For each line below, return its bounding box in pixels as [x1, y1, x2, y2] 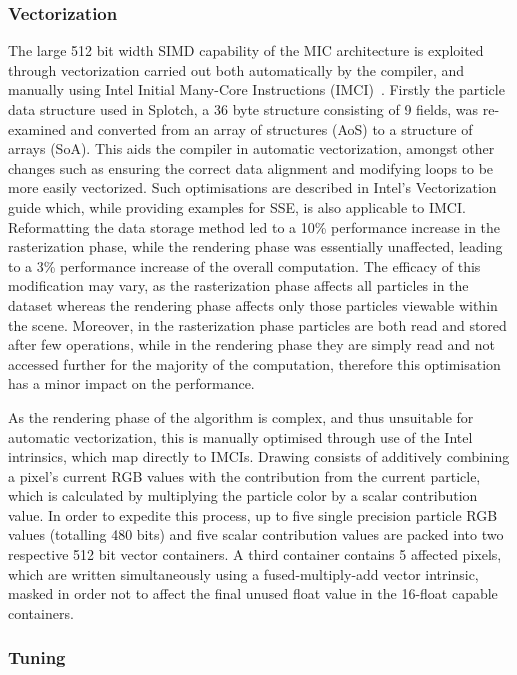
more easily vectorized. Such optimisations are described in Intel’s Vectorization [8, 177, 497, 198]
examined [8, 118, 66, 139]
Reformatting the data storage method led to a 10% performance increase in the [8, 216, 501, 237]
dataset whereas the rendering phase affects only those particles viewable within [8, 294, 498, 315]
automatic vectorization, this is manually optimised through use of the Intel [8, 426, 473, 447]
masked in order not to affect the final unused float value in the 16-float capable [8, 583, 498, 604]
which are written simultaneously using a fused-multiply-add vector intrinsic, [8, 563, 479, 584]
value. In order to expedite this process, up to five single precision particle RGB [8, 504, 498, 525]
